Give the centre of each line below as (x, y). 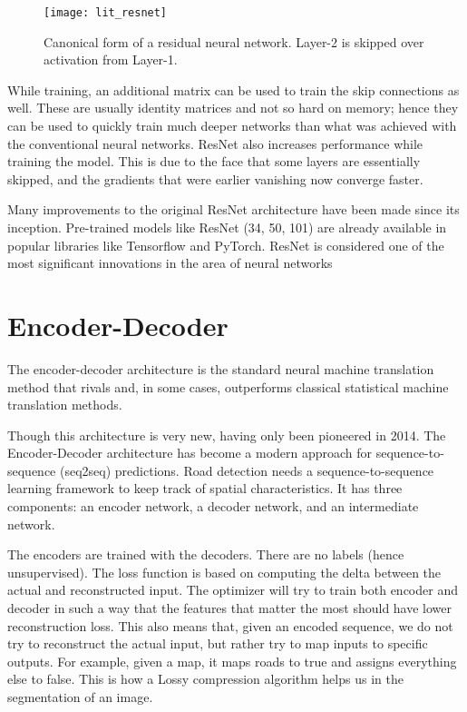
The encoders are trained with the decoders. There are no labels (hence (206, 554)
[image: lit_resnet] (106, 13)
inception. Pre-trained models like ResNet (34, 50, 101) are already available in (227, 227)
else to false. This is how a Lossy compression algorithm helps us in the (205, 679)
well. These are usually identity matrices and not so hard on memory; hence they (233, 108)
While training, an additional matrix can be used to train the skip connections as (233, 89)
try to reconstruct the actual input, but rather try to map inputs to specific (218, 643)
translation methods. (65, 405)
